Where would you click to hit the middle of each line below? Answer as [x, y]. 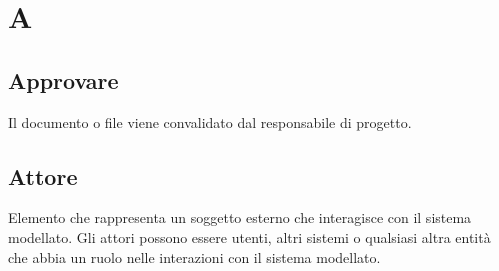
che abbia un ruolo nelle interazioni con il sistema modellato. [194, 256]
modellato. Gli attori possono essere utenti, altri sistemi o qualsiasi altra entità [249, 236]
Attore [43, 175]
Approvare [63, 79]
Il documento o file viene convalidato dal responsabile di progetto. [210, 121]
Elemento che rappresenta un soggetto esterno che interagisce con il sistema [240, 217]
